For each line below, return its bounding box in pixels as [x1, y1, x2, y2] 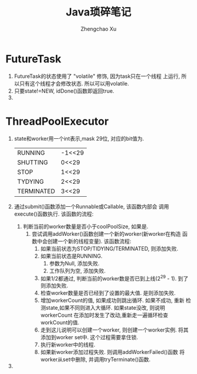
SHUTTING [17, 158, 48, 166]
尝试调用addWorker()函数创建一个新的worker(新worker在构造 [31, 230, 181, 237]
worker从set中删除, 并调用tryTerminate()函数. [40, 356, 151, 363]
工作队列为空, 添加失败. [49, 267, 106, 274]
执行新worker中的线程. [40, 341, 96, 349]
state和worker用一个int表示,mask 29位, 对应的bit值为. [14, 135, 145, 142]
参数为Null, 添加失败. [49, 259, 100, 266]
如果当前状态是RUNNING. [40, 252, 103, 259]
